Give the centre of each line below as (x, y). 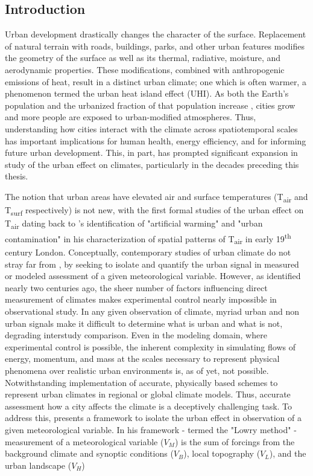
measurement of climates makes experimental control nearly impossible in (141, 299)
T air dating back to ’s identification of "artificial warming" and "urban (134, 224)
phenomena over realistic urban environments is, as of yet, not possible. (137, 371)
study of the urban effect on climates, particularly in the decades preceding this (152, 164)
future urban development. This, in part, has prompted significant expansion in (151, 153)
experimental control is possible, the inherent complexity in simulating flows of (150, 346)
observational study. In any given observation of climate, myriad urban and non (152, 311)
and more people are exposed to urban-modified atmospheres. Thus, (131, 117)
